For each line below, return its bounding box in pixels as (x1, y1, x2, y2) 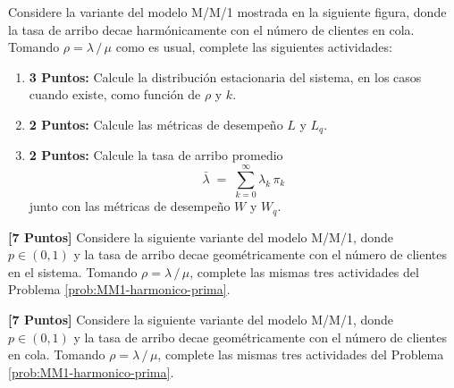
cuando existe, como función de (29, 85, 201, 104)
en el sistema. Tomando (8, 262, 138, 281)
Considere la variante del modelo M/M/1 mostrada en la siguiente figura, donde (8, 3, 447, 21)
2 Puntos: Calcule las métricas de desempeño (29, 114, 283, 133)
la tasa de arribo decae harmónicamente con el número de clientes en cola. (8, 20, 415, 38)
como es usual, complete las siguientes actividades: (115, 38, 392, 56)
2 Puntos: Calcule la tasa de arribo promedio (29, 146, 283, 164)
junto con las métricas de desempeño (29, 197, 231, 215)
